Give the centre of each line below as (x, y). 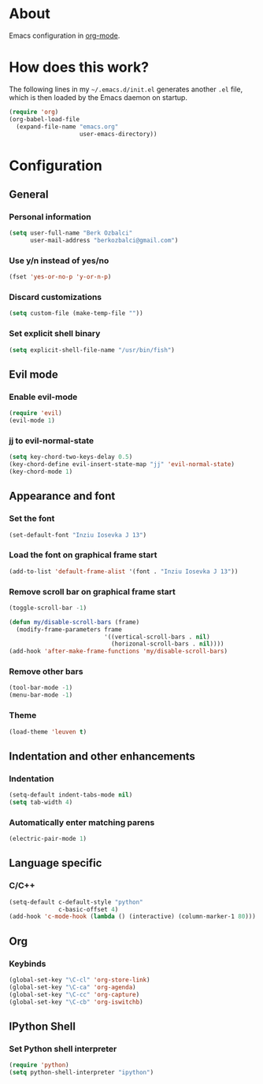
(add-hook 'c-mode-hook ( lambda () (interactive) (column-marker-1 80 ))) (133, 917)
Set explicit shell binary (55, 334)
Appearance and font (62, 496)
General (29, 194)
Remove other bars (46, 671)
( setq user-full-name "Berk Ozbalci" (71, 233)
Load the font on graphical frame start (83, 555)
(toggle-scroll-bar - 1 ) (48, 608)
